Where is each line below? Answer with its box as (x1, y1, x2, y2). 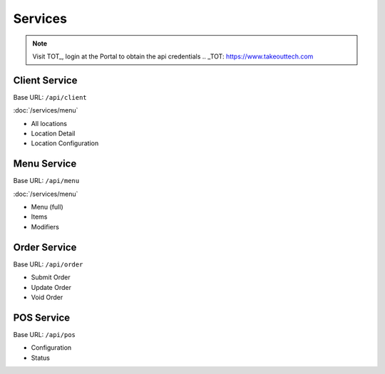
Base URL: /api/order (13, 260, 83, 269)
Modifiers (31, 222, 60, 231)
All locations (31, 119, 68, 128)
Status (31, 353, 50, 362)
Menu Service (13, 157, 77, 170)
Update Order (31, 283, 71, 291)
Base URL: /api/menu (13, 177, 80, 185)
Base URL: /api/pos (13, 330, 76, 338)
